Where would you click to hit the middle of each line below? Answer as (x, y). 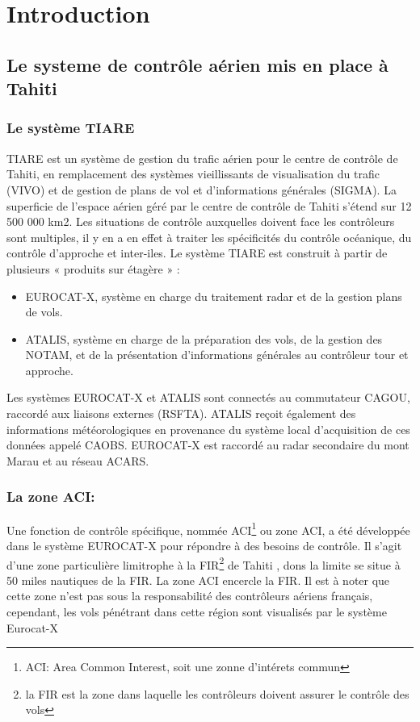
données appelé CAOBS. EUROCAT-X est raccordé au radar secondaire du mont (208, 445)
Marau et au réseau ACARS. (78, 460)
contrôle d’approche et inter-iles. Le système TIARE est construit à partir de (197, 253)
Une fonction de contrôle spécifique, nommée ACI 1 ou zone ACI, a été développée (208, 528)
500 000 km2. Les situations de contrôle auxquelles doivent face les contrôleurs (201, 221)
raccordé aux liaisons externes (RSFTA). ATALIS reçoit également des (181, 413)
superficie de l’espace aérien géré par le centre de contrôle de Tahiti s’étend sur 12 (209, 205)
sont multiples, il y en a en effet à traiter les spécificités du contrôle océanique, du (209, 237)
